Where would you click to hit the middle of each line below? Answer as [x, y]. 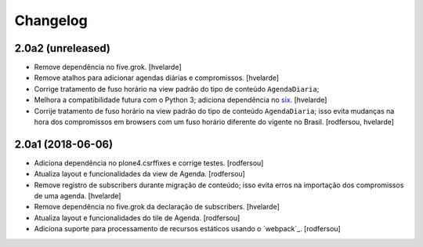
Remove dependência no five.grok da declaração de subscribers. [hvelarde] [157, 207]
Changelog [51, 20]
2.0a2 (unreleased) [63, 48]
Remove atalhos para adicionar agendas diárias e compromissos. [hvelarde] [157, 78]
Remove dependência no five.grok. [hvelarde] [108, 67]
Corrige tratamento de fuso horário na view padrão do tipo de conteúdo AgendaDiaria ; [177, 89]
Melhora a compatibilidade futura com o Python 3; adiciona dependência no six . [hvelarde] [181, 100]
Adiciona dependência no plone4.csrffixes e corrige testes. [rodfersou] [149, 163]
